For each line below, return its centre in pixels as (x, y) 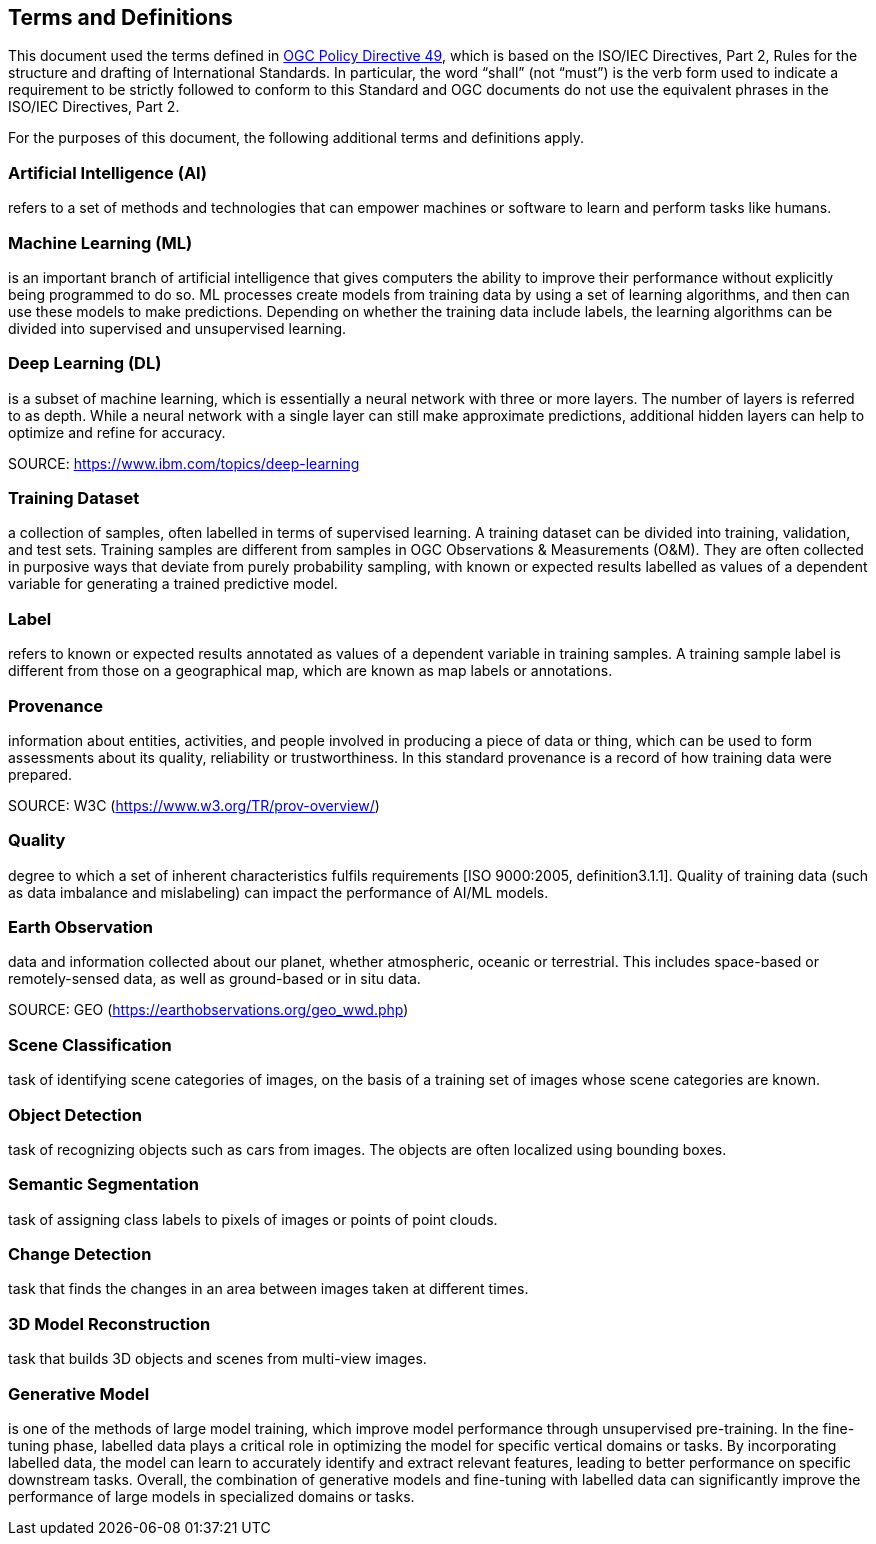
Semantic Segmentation (103, 1184)
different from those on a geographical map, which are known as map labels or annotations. (310, 671)
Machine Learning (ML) (100, 242)
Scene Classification (90, 1044)
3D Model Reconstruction (109, 1323)
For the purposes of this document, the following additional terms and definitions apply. (296, 138)
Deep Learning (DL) (85, 363)
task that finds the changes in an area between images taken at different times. (268, 1289)
